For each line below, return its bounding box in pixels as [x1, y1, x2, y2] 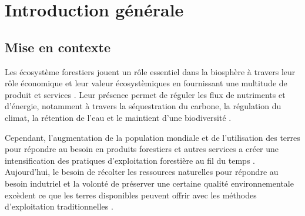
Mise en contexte [5, 38, 111, 56]
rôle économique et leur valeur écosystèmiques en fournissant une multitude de [5, 77, 287, 89]
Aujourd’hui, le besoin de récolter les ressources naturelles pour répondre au [5, 166, 279, 178]
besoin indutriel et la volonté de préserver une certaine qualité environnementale [5, 177, 294, 189]
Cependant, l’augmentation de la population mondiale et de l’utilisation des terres [5, 131, 300, 143]
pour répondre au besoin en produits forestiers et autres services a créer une [5, 143, 279, 155]
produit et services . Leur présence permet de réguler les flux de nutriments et [5, 88, 286, 100]
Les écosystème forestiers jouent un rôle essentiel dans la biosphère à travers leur [5, 65, 296, 77]
